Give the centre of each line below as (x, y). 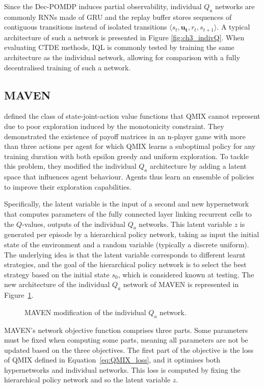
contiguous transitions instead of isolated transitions (86, 27)
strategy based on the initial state (57, 274)
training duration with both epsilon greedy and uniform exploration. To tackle (126, 156)
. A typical (233, 27)
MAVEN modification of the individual (85, 312)
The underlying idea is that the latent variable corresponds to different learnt (125, 254)
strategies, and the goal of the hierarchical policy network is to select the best (125, 264)
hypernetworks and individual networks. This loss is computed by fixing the (122, 369)
